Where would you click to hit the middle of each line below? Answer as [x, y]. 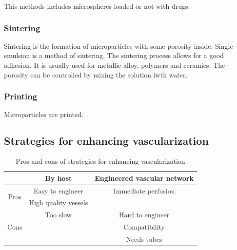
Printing [21, 96]
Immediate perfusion [144, 190]
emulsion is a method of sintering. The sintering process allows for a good [114, 55]
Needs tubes [144, 239]
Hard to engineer [144, 215]
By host [59, 178]
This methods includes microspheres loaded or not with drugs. [97, 6]
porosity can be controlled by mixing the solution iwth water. [96, 74]
